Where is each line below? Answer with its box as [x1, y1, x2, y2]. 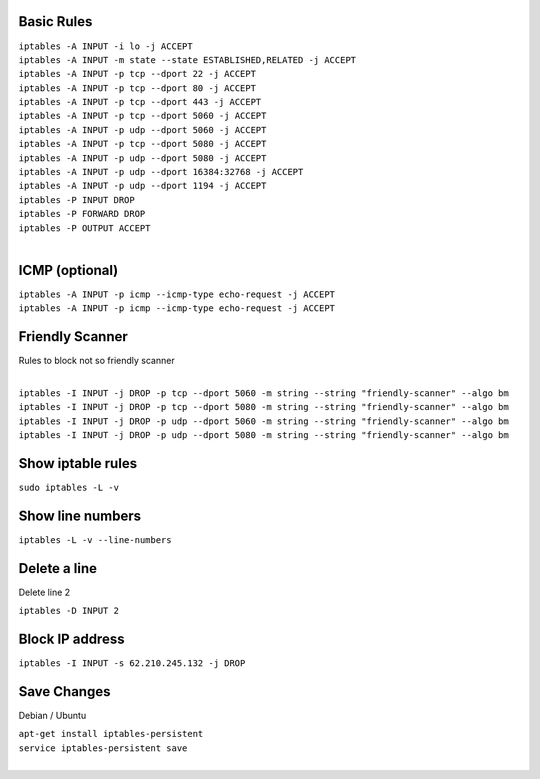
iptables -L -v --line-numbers [18, 534, 172, 545]
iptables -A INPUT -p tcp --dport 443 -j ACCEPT [18, 96, 262, 108]
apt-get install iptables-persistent [18, 728, 204, 740]
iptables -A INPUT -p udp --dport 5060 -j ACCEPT [18, 124, 267, 135]
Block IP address [18, 631, 125, 648]
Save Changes [18, 683, 111, 700]
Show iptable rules [18, 455, 138, 472]
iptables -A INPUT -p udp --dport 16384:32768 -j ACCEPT [18, 166, 304, 178]
